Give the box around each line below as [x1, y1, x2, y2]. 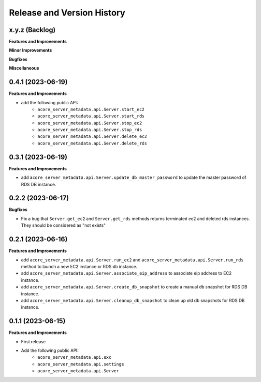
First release [21, 338, 46, 344]
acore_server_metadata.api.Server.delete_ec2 [37, 134, 147, 139]
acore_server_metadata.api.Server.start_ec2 [37, 107, 145, 112]
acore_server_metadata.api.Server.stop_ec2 [37, 120, 142, 126]
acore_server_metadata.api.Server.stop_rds [37, 127, 142, 133]
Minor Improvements [9, 48, 52, 53]
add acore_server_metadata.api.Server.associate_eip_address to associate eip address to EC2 [21, 271, 232, 276]
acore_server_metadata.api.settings [37, 361, 124, 367]
